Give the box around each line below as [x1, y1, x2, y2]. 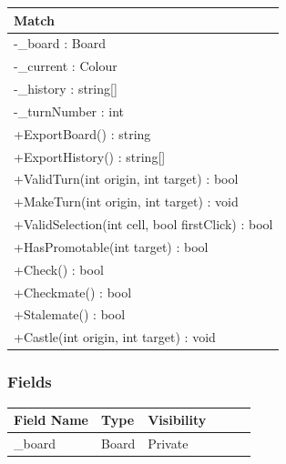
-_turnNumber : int [14, 101, 125, 120]
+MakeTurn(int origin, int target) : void [14, 192, 239, 211]
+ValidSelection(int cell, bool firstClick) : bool [14, 215, 273, 234]
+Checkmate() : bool [14, 282, 132, 301]
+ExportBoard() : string [14, 124, 151, 143]
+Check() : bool [14, 259, 104, 278]
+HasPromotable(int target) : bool [14, 237, 209, 256]
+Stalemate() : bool [14, 305, 126, 324]
